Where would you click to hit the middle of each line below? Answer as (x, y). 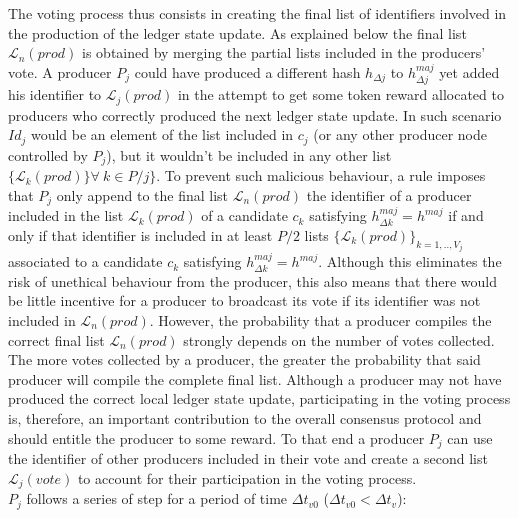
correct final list (56, 339)
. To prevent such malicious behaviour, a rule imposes (321, 175)
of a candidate (244, 215)
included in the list (66, 215)
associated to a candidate (85, 261)
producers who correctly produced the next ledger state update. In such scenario (255, 114)
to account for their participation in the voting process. (247, 477)
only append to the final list (142, 194)
